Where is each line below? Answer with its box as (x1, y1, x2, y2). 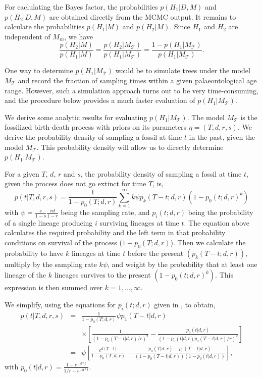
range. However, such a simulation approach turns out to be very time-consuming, (5, 85, 258, 95)
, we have (64, 31, 93, 41)
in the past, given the (189, 132, 255, 142)
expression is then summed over (5, 282, 103, 293)
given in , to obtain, (154, 299, 216, 310)
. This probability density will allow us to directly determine (36, 141, 224, 152)
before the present (127, 247, 184, 258)
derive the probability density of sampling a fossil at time (5, 132, 182, 142)
